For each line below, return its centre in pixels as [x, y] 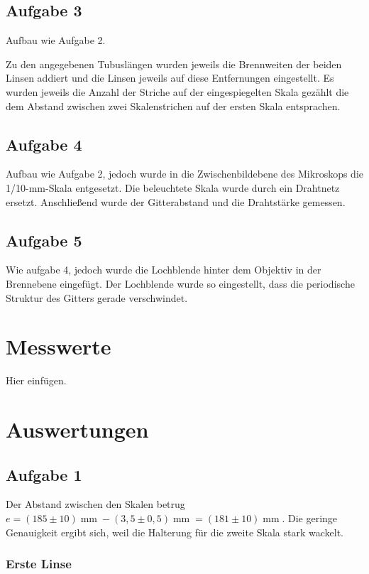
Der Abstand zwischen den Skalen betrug [95, 504]
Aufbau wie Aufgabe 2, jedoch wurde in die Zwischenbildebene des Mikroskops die [185, 174]
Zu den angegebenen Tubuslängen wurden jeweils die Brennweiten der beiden [174, 64]
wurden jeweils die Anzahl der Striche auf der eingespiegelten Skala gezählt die [177, 91]
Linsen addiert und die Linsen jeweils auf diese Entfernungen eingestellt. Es [170, 78]
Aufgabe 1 [44, 474]
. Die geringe [310, 518]
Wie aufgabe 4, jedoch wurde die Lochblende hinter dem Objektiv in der [164, 270]
